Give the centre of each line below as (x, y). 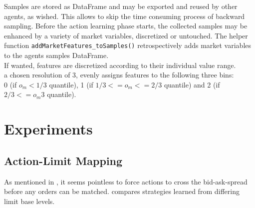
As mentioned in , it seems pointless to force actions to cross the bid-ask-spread (126, 181)
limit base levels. (29, 201)
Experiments (48, 129)
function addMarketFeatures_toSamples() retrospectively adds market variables (128, 45)
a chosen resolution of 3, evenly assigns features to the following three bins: (119, 75)
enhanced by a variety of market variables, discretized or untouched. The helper (126, 35)
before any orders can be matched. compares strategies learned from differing (122, 191)
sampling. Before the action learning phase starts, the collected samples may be (126, 26)
